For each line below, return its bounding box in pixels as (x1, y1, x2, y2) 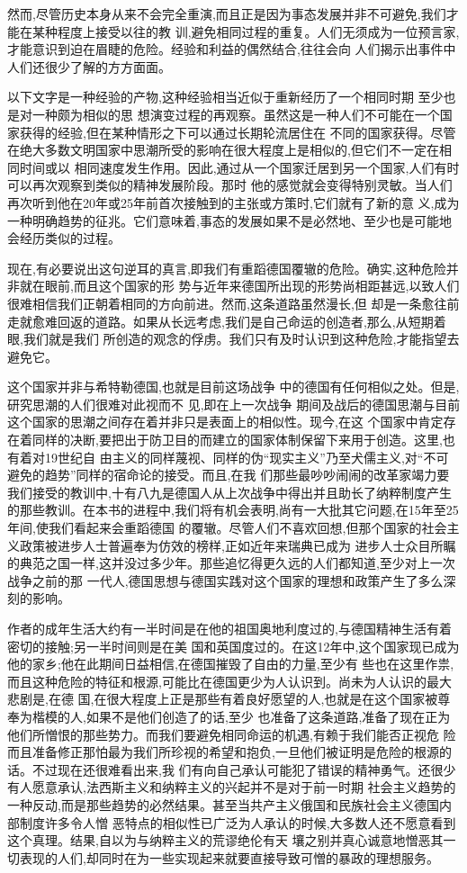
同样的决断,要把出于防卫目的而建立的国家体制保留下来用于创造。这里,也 (31, 430, 455, 449)
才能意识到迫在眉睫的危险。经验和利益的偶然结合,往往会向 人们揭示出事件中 (7, 40, 456, 58)
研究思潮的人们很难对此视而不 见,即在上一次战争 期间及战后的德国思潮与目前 (7, 394, 461, 413)
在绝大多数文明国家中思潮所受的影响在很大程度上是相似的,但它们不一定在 (7, 140, 439, 159)
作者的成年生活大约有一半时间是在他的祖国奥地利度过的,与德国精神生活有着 (7, 619, 452, 637)
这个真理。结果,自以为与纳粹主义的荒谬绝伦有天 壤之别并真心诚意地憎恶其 (7, 831, 444, 850)
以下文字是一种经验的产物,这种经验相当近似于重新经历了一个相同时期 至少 (7, 87, 444, 106)
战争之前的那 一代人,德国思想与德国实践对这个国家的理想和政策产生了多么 (7, 571, 444, 589)
